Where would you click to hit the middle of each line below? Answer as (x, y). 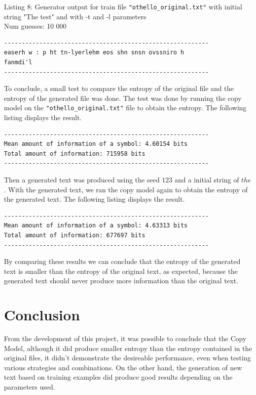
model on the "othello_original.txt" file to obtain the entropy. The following (125, 108)
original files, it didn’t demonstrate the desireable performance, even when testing (128, 358)
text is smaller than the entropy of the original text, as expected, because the (121, 271)
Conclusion (42, 315)
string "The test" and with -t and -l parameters (75, 16)
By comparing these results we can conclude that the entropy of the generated (122, 261)
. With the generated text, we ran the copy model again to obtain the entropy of (126, 189)
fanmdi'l (18, 63)
